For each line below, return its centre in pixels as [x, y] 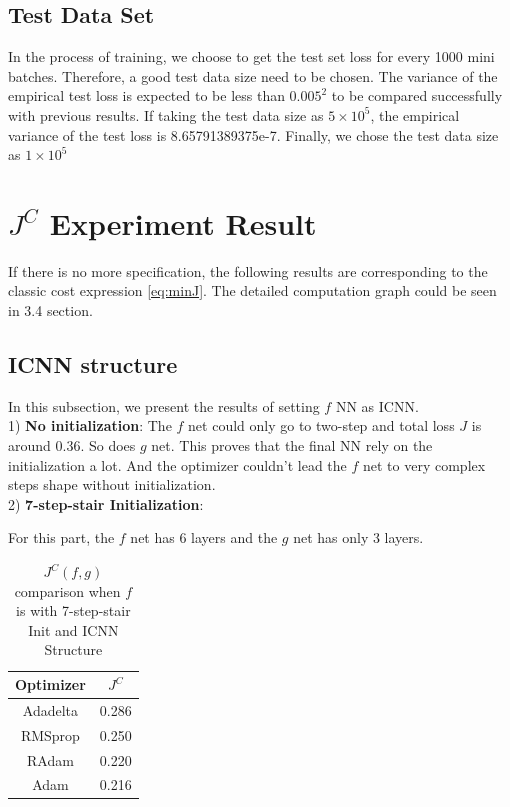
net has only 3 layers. [358, 537]
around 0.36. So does [72, 445]
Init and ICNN [73, 629]
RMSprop [50, 734]
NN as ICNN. [377, 405]
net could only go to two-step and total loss [321, 425]
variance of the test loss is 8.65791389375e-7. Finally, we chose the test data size [253, 134]
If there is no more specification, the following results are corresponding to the [248, 270]
